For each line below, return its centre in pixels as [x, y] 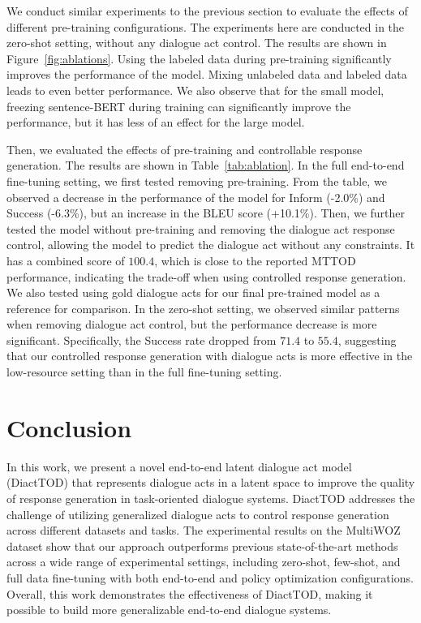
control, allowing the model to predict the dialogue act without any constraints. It [211, 245]
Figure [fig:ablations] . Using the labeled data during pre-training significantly [199, 58]
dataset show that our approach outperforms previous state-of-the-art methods [202, 546]
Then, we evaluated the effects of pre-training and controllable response [185, 149]
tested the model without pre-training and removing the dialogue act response [201, 228]
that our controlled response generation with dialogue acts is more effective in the [210, 356]
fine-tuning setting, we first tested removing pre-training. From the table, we [197, 180]
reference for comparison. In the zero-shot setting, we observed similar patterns [203, 308]
